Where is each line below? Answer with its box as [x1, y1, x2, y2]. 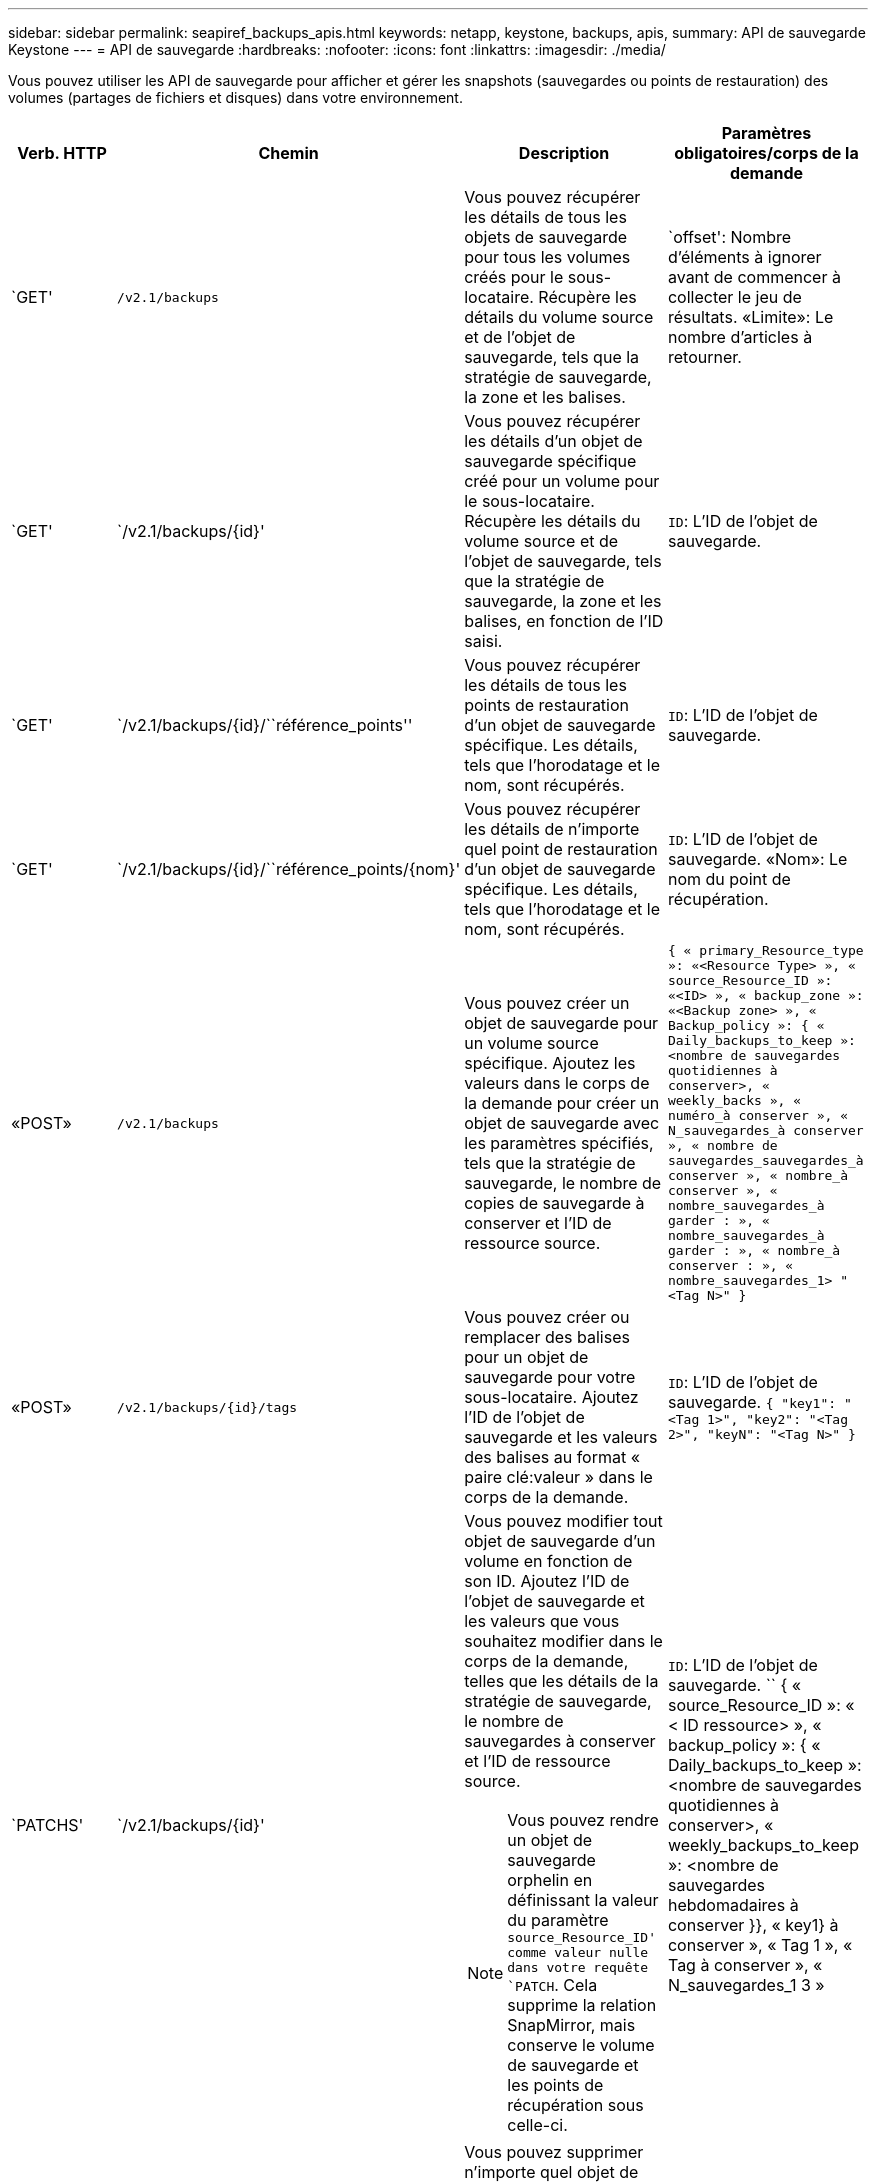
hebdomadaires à [667, 1894, 799, 1915]
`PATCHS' [11, 1814, 84, 1835]
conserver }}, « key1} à [667, 1914, 839, 1935]
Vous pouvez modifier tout [464, 1511, 663, 1531]
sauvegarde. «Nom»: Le [667, 849, 848, 869]
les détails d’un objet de [464, 431, 643, 451]
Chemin [258, 143, 319, 163]
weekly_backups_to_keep [667, 1834, 859, 1855]
